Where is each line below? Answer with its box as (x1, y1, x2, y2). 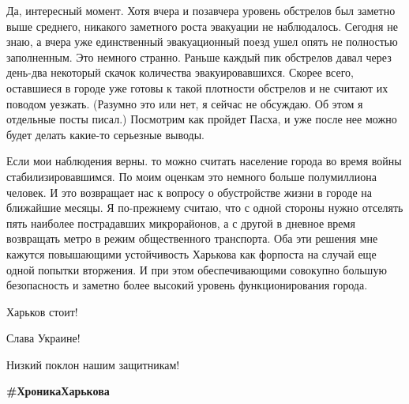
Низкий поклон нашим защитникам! (6, 356, 180, 372)
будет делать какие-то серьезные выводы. (6, 126, 204, 142)
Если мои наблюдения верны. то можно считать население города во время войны (6, 153, 402, 169)
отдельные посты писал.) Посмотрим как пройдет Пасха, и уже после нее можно (6, 111, 397, 127)
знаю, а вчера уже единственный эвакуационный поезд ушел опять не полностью (6, 33, 398, 50)
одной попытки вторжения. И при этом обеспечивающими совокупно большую (6, 261, 387, 278)
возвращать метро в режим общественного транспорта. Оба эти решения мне (6, 230, 378, 247)
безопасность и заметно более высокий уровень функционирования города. (6, 277, 368, 293)
